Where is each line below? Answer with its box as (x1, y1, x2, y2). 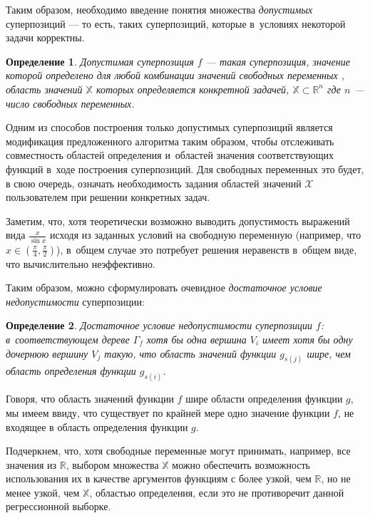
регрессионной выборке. (6, 499, 111, 514)
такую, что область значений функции (104, 346, 277, 361)
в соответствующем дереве (6, 332, 130, 346)
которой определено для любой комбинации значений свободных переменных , (6, 68, 345, 83)
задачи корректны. (6, 30, 85, 45)
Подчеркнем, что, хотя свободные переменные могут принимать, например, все (6, 443, 351, 458)
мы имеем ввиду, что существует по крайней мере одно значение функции (6, 405, 330, 420)
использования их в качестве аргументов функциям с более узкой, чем (6, 471, 312, 486)
